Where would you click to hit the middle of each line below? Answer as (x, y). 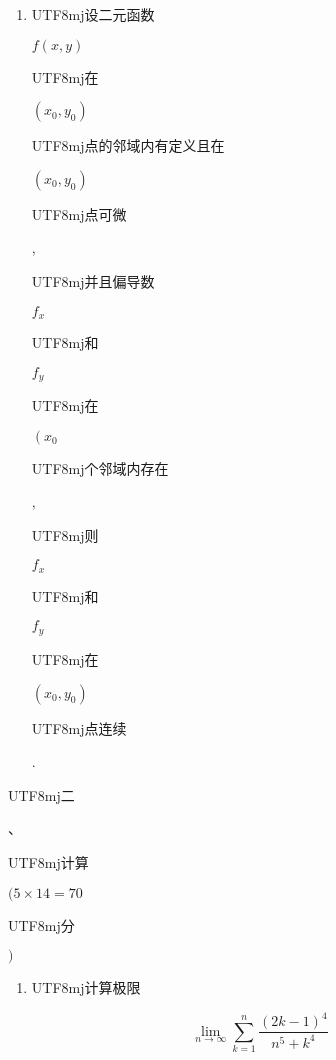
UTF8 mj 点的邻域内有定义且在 (128, 145)
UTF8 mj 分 (41, 924)
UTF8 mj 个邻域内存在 (100, 467)
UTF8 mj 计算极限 (86, 987)
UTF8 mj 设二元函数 (93, 14)
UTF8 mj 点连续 (79, 727)
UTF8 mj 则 (65, 534)
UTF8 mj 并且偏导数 (93, 280)
